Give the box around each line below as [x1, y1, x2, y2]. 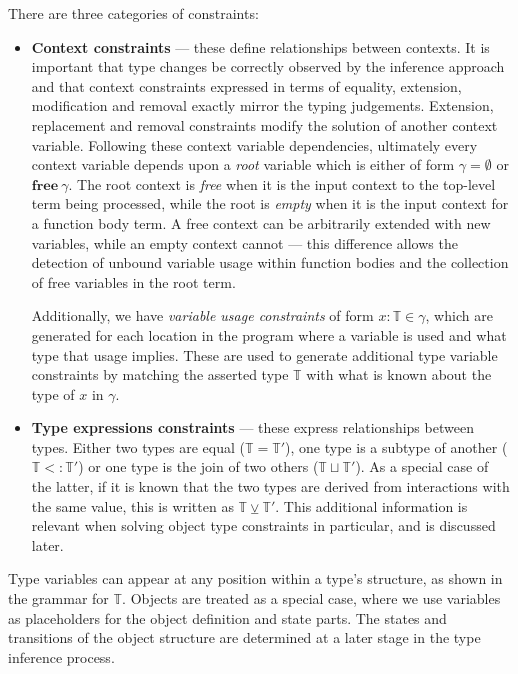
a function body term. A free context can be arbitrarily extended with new [31, 212, 491, 233]
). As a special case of [355, 456, 489, 477]
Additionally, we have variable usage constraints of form [31, 305, 374, 326]
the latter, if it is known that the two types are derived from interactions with [31, 476, 510, 497]
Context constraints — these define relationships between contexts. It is [31, 36, 490, 57]
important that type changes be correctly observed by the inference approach [31, 56, 505, 77]
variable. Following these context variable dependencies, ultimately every [31, 134, 478, 155]
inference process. [8, 646, 115, 667]
